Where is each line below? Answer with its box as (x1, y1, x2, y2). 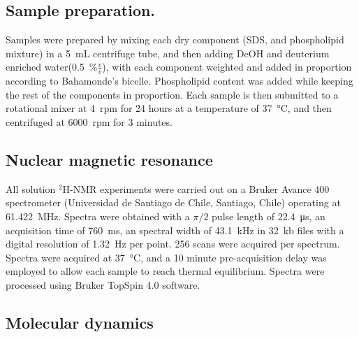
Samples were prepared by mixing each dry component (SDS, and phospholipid (6, 32, 344, 47)
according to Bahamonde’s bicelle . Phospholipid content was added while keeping (6, 73, 353, 88)
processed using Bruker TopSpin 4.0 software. (6, 277, 200, 292)
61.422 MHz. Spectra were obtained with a (6, 208, 190, 223)
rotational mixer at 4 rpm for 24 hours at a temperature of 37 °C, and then (6, 101, 332, 115)
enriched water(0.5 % (6, 59, 98, 74)
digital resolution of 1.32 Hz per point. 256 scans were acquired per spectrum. (6, 236, 340, 251)
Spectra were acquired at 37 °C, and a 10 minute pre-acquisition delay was (6, 250, 327, 264)
